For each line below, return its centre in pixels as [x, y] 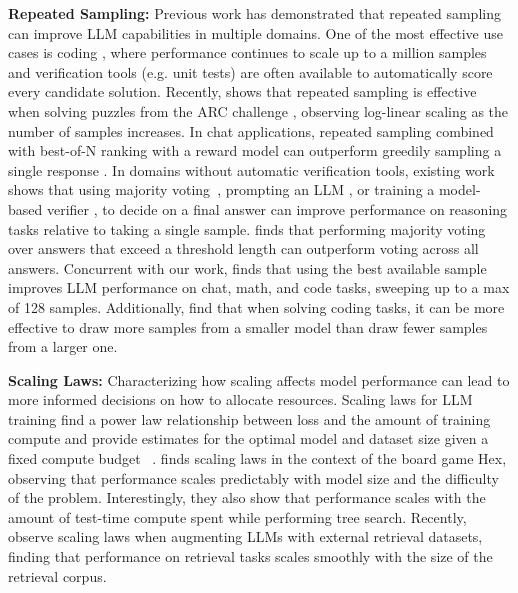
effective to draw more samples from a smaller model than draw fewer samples [248, 326]
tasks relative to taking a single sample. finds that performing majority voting [247, 228]
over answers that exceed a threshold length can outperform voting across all [243, 248]
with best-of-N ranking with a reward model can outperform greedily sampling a [255, 150]
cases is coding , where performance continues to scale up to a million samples [247, 52]
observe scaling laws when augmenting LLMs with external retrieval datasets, [245, 536]
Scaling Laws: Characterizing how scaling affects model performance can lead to [259, 379]
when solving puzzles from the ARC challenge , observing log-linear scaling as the [258, 110]
